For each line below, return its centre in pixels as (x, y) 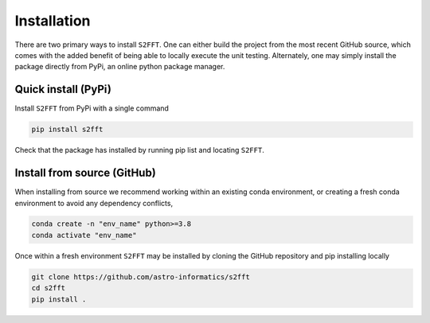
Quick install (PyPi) (63, 90)
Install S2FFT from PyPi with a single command (92, 108)
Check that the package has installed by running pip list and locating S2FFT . (139, 150)
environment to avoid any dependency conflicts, (94, 203)
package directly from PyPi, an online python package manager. (120, 67)
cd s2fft (49, 288)
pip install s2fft (67, 130)
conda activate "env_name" (84, 235)
